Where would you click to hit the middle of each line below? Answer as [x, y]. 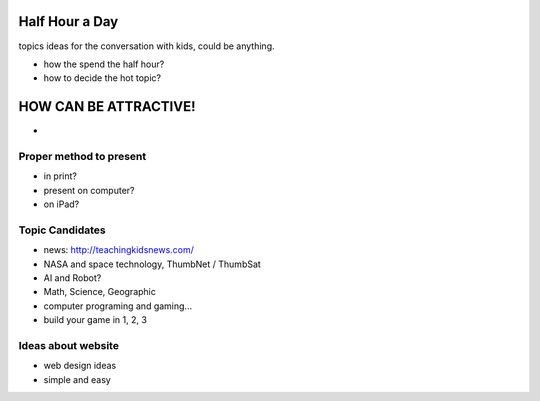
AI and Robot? [72, 278]
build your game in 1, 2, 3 [95, 320]
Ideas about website [69, 345]
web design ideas [80, 366]
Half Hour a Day [68, 21]
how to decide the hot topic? [102, 78]
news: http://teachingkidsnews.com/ [119, 250]
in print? [60, 176]
